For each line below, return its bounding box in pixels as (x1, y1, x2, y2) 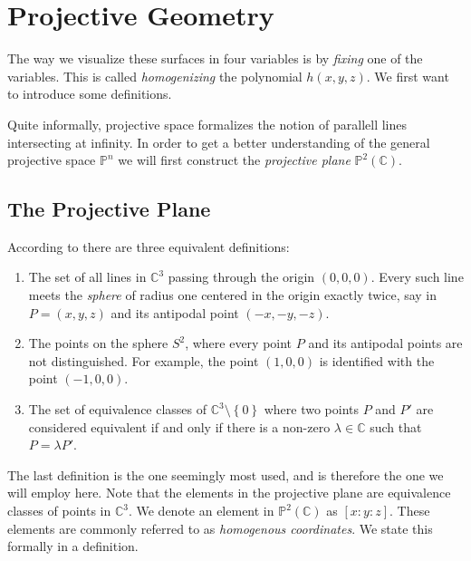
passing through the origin (168, 267, 315, 286)
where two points (264, 400, 359, 419)
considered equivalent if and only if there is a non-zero (28, 417, 331, 436)
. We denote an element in (128, 501, 274, 520)
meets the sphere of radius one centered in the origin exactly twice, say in (28, 285, 437, 305)
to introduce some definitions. (7, 84, 172, 103)
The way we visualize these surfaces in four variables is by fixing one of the (7, 49, 423, 68)
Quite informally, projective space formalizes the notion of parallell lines (7, 114, 408, 133)
